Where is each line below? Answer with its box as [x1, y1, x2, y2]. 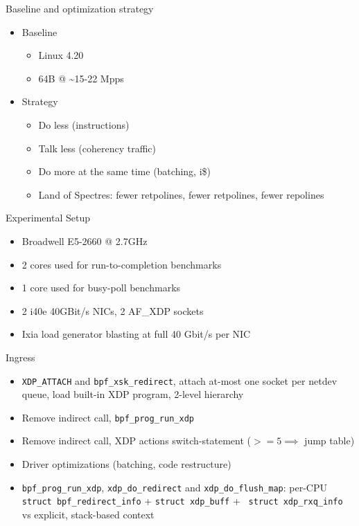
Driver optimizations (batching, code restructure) [21, 457, 231, 471]
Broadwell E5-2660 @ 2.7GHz [21, 233, 148, 248]
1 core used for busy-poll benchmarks [21, 280, 181, 295]
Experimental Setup [6, 210, 90, 225]
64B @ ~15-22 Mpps [38, 71, 124, 85]
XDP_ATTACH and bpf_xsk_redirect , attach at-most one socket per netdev [21, 373, 338, 388]
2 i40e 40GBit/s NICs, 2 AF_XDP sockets [21, 303, 204, 318]
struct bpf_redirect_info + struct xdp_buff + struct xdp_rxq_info [21, 493, 343, 508]
